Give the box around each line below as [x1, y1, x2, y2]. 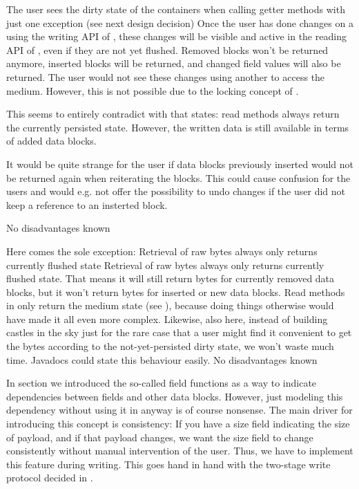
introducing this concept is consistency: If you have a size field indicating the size [6, 416, 350, 431]
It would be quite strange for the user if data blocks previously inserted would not [6, 156, 354, 171]
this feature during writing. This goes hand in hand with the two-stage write [6, 456, 331, 471]
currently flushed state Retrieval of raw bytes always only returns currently [6, 257, 324, 272]
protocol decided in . [6, 470, 93, 485]
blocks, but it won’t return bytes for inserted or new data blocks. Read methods [6, 284, 345, 299]
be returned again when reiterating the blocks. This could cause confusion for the [6, 170, 351, 185]
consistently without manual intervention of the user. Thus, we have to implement [6, 443, 353, 458]
